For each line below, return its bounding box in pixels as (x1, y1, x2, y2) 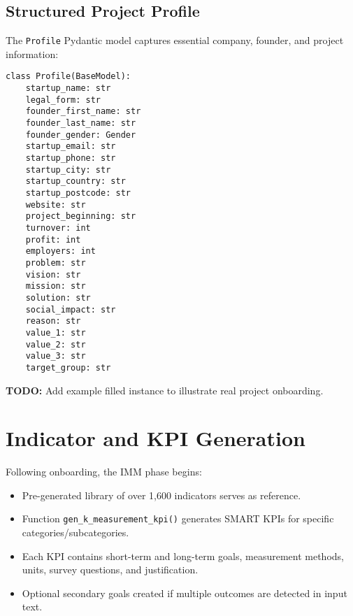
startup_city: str (25, 164, 111, 175)
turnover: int (25, 222, 91, 233)
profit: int (25, 234, 81, 245)
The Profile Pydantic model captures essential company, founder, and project (6, 33, 344, 48)
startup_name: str (25, 83, 111, 94)
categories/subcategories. (22, 525, 129, 540)
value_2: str (25, 339, 86, 350)
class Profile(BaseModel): (6, 71, 131, 82)
